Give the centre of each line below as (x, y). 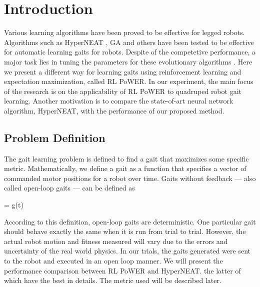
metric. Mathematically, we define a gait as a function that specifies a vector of (125, 168)
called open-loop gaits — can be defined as (69, 188)
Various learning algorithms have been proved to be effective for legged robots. (124, 32)
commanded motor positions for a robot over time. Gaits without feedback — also (130, 178)
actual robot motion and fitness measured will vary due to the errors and (116, 241)
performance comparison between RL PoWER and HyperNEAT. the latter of (122, 270)
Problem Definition (55, 137)
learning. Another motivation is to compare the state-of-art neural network (119, 101)
